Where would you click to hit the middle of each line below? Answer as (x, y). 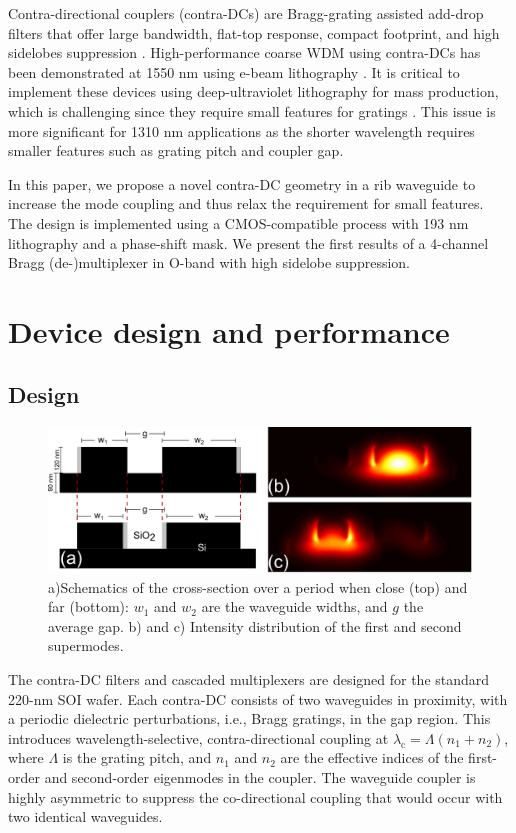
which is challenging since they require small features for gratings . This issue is (252, 110)
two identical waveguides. (85, 816)
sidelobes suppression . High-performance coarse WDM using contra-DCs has (244, 52)
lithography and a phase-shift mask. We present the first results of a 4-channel (248, 242)
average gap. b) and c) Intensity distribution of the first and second (255, 625)
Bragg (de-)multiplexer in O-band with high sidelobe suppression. (209, 262)
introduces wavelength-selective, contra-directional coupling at (198, 737)
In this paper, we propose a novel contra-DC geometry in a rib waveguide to (242, 183)
